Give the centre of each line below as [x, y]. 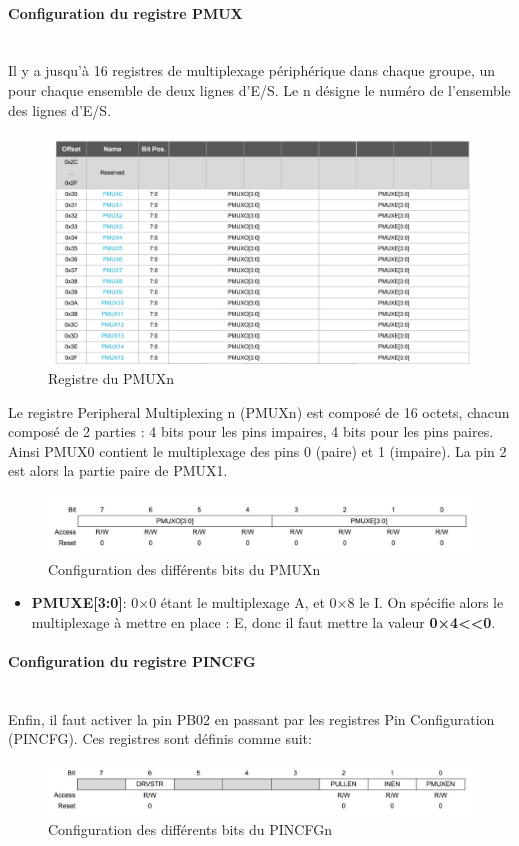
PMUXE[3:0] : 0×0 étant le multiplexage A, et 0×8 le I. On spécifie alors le [267, 602]
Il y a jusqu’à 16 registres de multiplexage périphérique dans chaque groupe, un [252, 70]
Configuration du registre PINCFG [132, 660]
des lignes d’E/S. [60, 109]
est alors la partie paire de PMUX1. [118, 470]
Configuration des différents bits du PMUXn [184, 568]
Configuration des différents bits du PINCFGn [190, 828]
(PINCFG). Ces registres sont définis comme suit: [160, 738]
